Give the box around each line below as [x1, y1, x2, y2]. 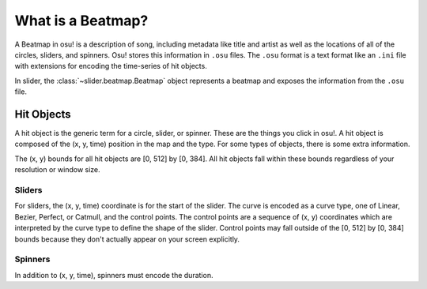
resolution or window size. [14, 165, 100, 175]
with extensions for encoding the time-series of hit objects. [14, 62, 207, 71]
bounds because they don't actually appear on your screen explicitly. [14, 234, 240, 244]
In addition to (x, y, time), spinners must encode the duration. [14, 270, 213, 280]
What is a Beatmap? [14, 12, 149, 29]
